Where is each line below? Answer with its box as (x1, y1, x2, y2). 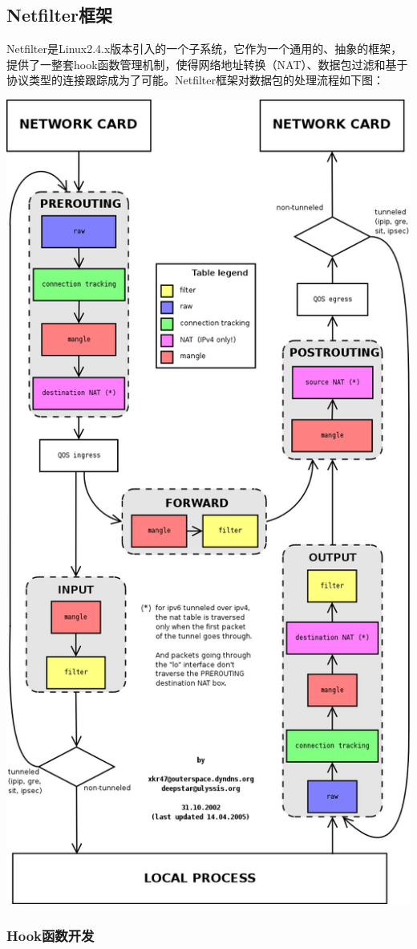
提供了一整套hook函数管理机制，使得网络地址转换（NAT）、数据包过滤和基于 (6, 55, 408, 72)
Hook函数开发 (6, 925, 95, 945)
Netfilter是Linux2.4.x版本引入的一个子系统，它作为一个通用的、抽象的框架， (6, 40, 403, 57)
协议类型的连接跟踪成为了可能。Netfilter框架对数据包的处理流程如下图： (6, 71, 384, 88)
